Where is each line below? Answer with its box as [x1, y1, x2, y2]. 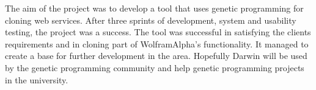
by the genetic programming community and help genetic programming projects [5, 61, 304, 74]
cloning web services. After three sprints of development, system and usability [5, 13, 296, 26]
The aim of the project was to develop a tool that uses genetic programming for [5, 2, 304, 14]
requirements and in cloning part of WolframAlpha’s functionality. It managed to [5, 37, 309, 50]
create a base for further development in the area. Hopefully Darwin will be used [5, 49, 307, 62]
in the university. [5, 73, 68, 86]
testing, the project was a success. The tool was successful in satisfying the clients [5, 26, 311, 38]
